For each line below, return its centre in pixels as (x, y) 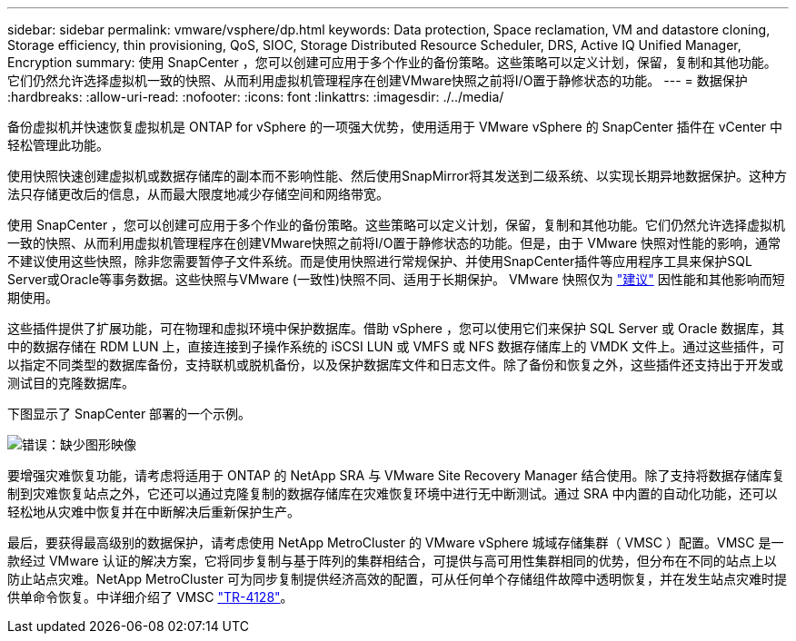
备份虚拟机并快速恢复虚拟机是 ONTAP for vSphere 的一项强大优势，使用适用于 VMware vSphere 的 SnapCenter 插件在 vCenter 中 (395, 127)
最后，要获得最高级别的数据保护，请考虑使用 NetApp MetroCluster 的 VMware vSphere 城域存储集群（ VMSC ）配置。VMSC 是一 (396, 542)
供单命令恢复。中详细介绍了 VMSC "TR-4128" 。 (150, 597)
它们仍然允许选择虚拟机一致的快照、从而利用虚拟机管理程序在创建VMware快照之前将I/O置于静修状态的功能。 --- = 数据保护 (378, 80)
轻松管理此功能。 (58, 145)
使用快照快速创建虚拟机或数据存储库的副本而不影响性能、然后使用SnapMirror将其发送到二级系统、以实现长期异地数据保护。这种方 (397, 176)
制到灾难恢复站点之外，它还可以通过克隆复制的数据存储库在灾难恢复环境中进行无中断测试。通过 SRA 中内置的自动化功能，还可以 (393, 493)
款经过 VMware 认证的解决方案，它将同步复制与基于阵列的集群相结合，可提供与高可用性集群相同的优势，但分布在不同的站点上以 (392, 561)
